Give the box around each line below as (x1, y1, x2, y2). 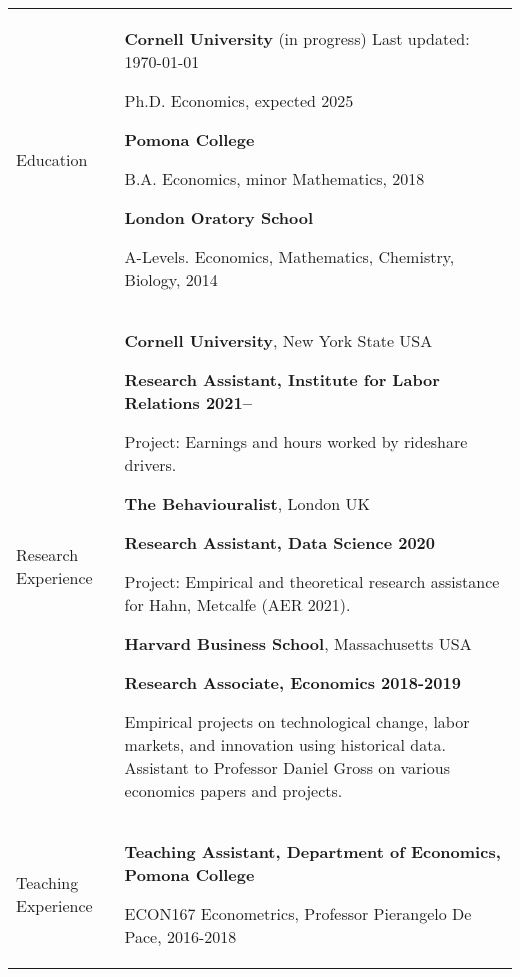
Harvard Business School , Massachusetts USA (124, 632, 472, 655)
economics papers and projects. (124, 779, 343, 802)
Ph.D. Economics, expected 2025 (124, 89, 354, 112)
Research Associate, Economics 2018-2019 (124, 671, 461, 694)
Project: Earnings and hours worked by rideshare (124, 430, 468, 453)
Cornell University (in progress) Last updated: (124, 27, 470, 50)
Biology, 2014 (124, 268, 218, 291)
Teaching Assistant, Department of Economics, (124, 840, 501, 863)
